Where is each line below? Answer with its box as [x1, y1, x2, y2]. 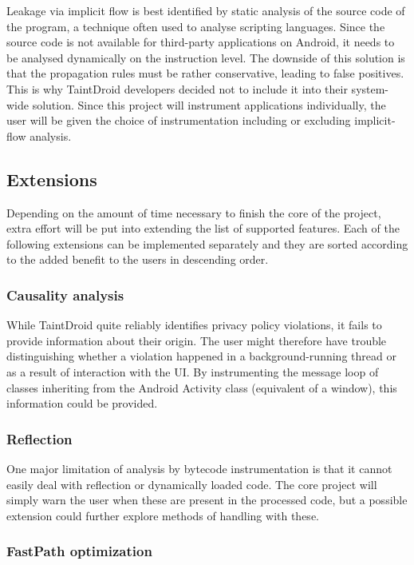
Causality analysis [6, 284, 124, 304]
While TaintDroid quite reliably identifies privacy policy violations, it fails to [6, 316, 382, 333]
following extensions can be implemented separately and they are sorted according [6, 235, 408, 252]
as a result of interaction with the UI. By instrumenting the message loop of [6, 363, 379, 380]
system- [351, 80, 389, 97]
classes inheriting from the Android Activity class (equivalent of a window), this [6, 379, 397, 396]
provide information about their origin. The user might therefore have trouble [6, 332, 387, 348]
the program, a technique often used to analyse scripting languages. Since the [6, 18, 385, 34]
